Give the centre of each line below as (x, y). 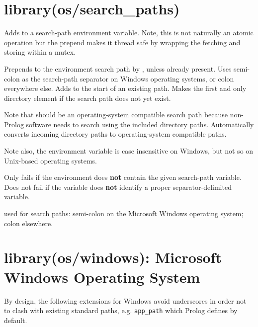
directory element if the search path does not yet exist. (87, 98)
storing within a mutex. (40, 52)
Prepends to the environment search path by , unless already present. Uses (118, 68)
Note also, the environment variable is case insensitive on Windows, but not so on (129, 151)
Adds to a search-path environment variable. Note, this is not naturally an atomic (129, 33)
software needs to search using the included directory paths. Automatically (140, 124)
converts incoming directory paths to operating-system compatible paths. (115, 134)
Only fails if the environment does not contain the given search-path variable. (123, 177)
